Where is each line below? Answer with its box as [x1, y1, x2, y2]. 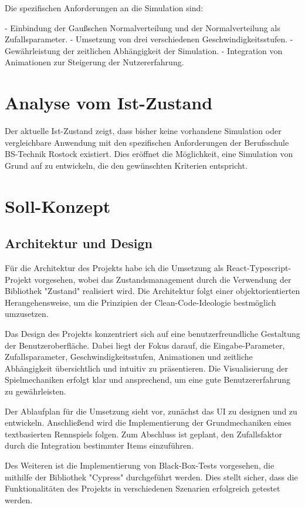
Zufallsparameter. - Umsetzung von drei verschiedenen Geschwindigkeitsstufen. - [5, 33, 293, 45]
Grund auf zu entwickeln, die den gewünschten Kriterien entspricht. [5, 159, 248, 171]
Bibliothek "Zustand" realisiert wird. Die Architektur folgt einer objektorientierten [5, 285, 300, 297]
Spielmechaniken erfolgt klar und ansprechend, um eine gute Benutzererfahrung [5, 373, 291, 386]
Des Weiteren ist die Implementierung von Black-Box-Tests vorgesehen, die [5, 459, 274, 471]
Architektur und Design [5, 234, 152, 252]
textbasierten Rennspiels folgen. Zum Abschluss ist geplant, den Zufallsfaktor [5, 427, 283, 440]
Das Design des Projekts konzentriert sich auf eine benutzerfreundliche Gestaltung [5, 327, 300, 340]
